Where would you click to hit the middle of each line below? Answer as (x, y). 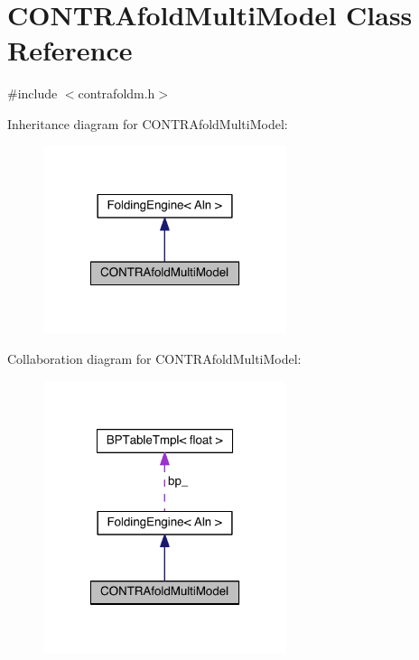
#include (33, 93)
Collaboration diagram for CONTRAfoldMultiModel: (154, 358)
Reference (70, 50)
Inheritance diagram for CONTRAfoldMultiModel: (148, 123)
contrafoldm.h (116, 93)
